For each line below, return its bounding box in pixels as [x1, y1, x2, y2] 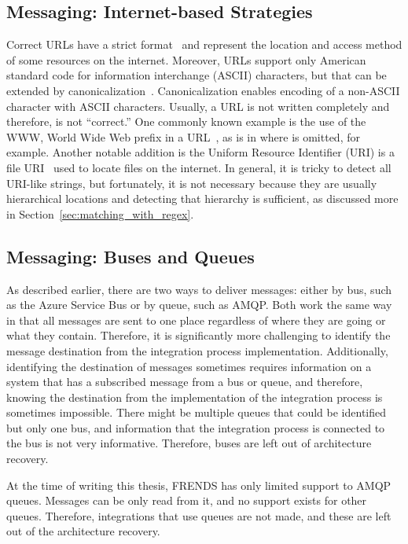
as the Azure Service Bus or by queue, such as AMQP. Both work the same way [6, 296, 392, 313]
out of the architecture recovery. [6, 523, 160, 539]
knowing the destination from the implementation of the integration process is [6, 388, 383, 405]
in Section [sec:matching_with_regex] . [6, 205, 194, 222]
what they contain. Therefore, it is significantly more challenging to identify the [6, 327, 391, 344]
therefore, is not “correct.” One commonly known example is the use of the [6, 113, 366, 130]
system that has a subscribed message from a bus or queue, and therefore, [6, 373, 363, 390]
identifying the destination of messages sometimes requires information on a [6, 358, 372, 374]
